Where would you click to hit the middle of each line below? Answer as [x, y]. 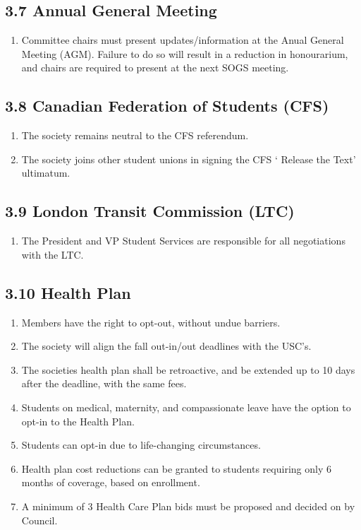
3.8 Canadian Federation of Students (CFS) [167, 106]
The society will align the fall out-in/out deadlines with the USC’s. [166, 346]
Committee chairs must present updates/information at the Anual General [183, 40]
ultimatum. [46, 173]
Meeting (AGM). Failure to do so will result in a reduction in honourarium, [185, 53]
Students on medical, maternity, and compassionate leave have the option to [186, 407]
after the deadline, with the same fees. [104, 383]
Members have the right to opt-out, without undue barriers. [151, 322]
